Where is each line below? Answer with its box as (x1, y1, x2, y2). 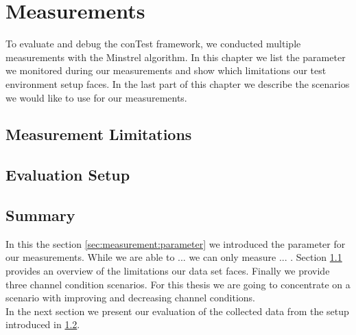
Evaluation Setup (5, 164, 130, 185)
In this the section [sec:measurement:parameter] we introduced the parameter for (5, 236, 346, 251)
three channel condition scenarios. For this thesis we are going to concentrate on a (5, 277, 351, 291)
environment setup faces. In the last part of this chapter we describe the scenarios (5, 76, 350, 91)
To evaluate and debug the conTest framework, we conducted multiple (5, 36, 301, 51)
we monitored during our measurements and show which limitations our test (5, 63, 327, 78)
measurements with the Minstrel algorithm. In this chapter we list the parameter (5, 49, 346, 64)
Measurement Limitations (5, 124, 192, 145)
